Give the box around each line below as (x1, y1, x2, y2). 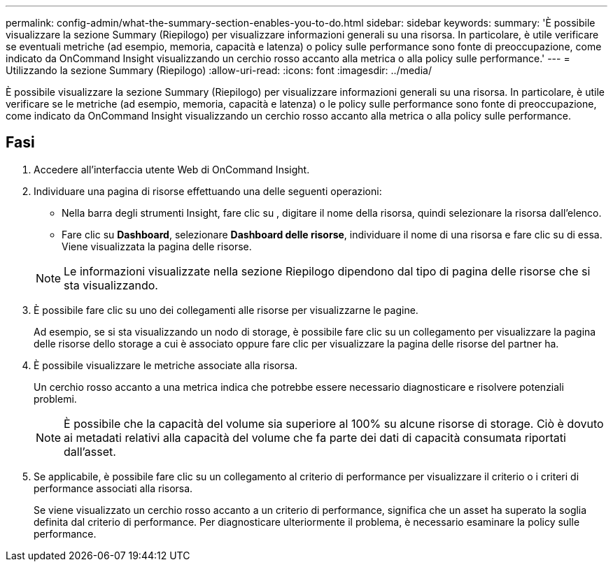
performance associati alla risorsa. (34, 482, 193, 494)
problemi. (34, 392, 77, 405)
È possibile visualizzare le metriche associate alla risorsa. (34, 359, 298, 371)
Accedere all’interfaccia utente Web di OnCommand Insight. (34, 163, 310, 175)
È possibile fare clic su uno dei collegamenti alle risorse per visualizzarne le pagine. (34, 303, 418, 316)
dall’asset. (64, 444, 116, 459)
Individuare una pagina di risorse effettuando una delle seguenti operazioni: (34, 185, 382, 197)
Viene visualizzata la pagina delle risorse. (62, 240, 252, 252)
